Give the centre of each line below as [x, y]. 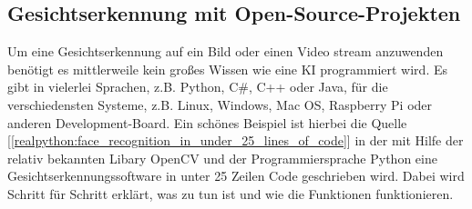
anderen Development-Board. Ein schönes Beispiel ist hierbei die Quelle [207, 122]
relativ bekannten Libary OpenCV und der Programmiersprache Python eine [222, 158]
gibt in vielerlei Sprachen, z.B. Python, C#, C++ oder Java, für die [198, 87]
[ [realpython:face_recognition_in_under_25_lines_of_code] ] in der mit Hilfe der [236, 140]
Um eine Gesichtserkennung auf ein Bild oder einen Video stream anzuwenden [226, 51]
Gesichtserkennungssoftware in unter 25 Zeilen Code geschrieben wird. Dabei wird [236, 176]
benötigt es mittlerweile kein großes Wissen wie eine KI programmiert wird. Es [227, 69]
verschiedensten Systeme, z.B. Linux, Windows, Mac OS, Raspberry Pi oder [220, 104]
